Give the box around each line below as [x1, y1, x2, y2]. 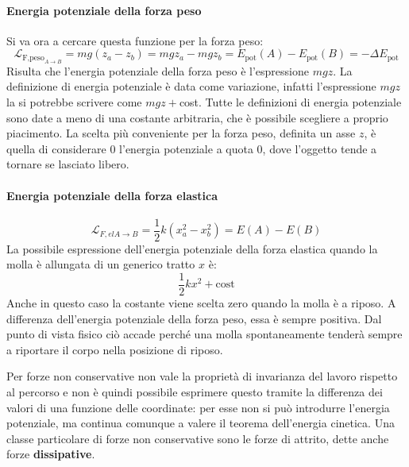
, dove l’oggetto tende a [262, 140, 377, 156]
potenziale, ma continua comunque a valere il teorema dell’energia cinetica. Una [6, 415, 395, 431]
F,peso [22, 53, 44, 62]
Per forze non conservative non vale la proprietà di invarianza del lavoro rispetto [6, 368, 398, 384]
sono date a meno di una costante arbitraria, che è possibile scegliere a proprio [6, 109, 388, 125]
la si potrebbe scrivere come [6, 93, 142, 110]
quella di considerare [6, 140, 106, 156]
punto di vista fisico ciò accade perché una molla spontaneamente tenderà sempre [6, 326, 403, 342]
